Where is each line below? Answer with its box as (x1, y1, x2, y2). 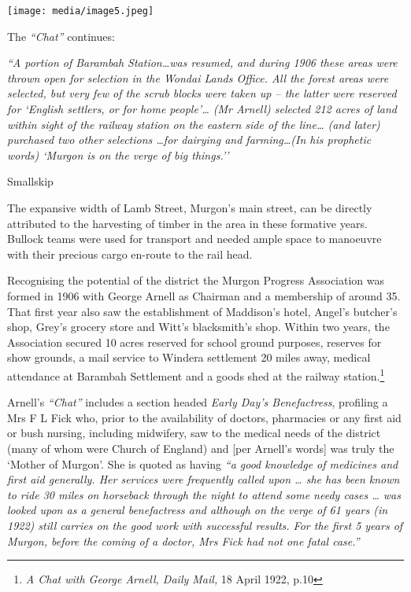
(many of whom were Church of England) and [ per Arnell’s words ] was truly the (7, 439, 394, 456)
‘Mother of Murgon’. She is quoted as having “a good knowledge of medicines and (7, 455, 398, 472)
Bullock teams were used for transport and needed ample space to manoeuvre (7, 230, 382, 247)
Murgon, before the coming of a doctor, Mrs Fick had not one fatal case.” (7, 532, 360, 549)
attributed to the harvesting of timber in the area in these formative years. (7, 215, 368, 231)
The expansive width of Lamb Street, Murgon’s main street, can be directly (7, 200, 372, 215)
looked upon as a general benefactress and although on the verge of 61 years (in (7, 502, 388, 518)
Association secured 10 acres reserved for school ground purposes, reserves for (7, 333, 382, 350)
